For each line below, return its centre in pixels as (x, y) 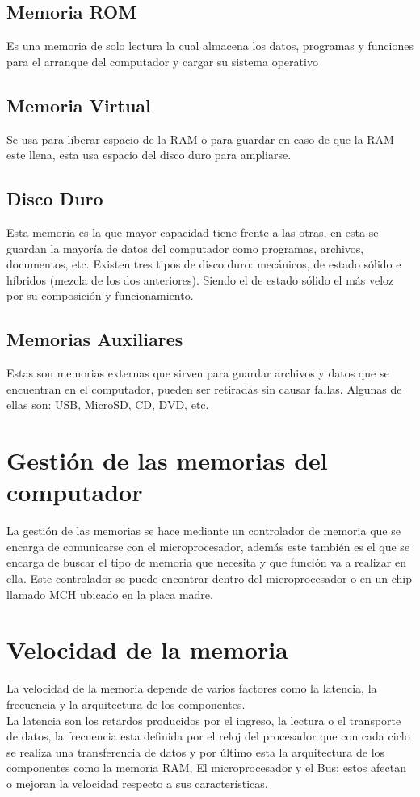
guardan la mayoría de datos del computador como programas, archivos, (185, 248)
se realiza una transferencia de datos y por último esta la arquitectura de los (196, 751)
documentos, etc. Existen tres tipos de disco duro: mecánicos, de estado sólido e (204, 264)
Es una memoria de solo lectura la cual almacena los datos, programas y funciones (210, 46)
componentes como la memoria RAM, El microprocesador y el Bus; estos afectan (206, 767)
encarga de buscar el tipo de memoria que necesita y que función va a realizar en (206, 562)
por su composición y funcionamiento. (100, 295)
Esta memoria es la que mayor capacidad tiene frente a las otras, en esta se (193, 232)
